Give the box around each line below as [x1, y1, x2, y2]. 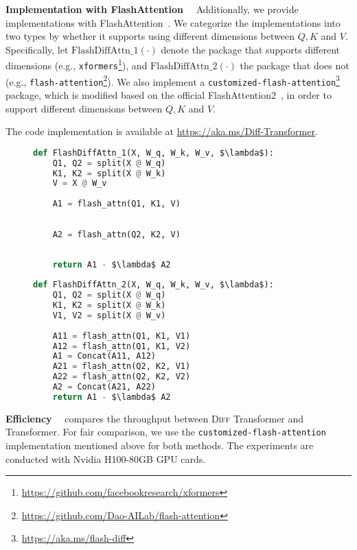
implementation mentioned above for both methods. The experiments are [5, 438, 314, 453]
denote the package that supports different [161, 42, 340, 56]
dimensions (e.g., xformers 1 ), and [5, 56, 148, 73]
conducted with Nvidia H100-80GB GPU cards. [5, 451, 206, 466]
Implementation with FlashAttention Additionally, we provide [5, 2, 299, 16]
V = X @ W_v [52, 178, 107, 189]
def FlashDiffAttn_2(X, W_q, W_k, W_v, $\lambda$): [33, 280, 274, 290]
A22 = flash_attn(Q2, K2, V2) [52, 372, 191, 382]
